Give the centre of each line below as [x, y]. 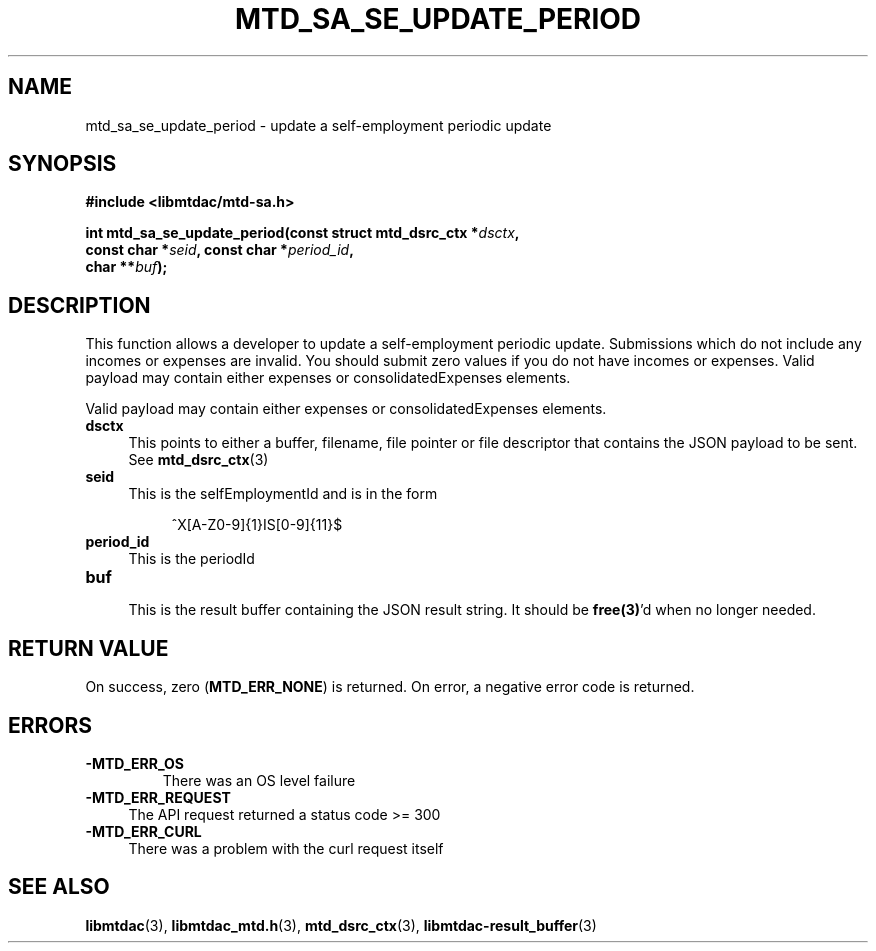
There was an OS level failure [259, 780]
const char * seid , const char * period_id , [219, 250]
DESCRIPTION [79, 305]
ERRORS [50, 725]
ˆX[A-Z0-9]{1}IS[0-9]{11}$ [257, 525]
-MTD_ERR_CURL [143, 831]
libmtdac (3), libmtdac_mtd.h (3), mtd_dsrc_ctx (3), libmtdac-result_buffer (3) [341, 925]
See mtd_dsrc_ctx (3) [198, 460]
